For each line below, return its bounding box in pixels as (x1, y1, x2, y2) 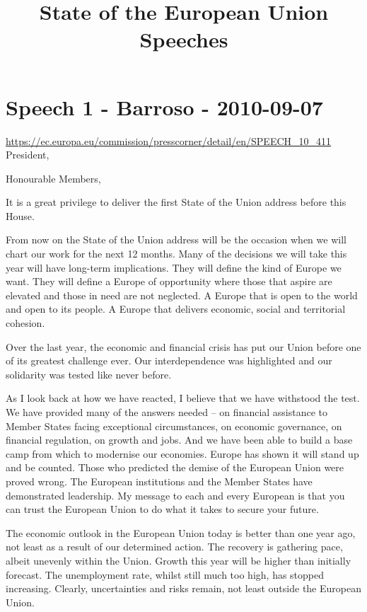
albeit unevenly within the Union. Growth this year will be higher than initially (6, 553, 351, 567)
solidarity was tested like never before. (6, 366, 172, 381)
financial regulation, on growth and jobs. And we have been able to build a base (6, 432, 353, 447)
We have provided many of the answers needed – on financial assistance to (6, 405, 328, 419)
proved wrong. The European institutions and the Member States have (6, 473, 313, 488)
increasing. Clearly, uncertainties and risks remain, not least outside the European (6, 581, 361, 596)
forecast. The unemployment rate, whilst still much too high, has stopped (6, 567, 325, 582)
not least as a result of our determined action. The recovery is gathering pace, (6, 539, 343, 554)
